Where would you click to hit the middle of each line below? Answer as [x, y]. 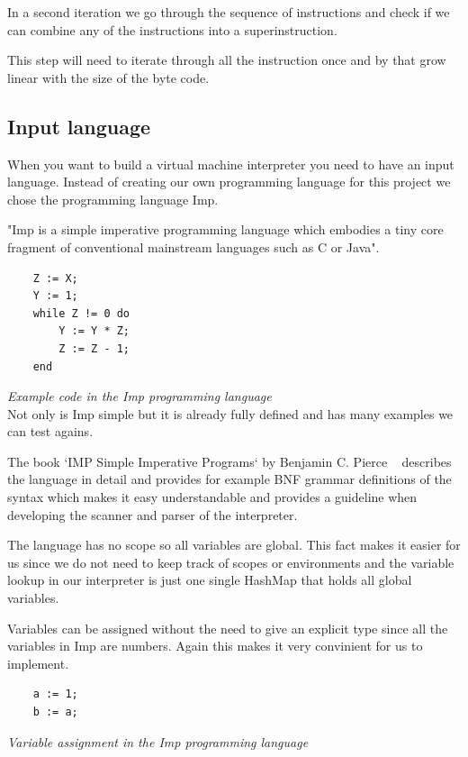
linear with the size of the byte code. [108, 77]
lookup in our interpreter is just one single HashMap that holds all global [210, 580]
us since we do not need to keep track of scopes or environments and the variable [231, 562]
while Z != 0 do [81, 313]
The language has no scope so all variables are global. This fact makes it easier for [234, 545]
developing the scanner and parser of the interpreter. [153, 514]
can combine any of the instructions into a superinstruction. [172, 29]
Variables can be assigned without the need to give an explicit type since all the [228, 628]
